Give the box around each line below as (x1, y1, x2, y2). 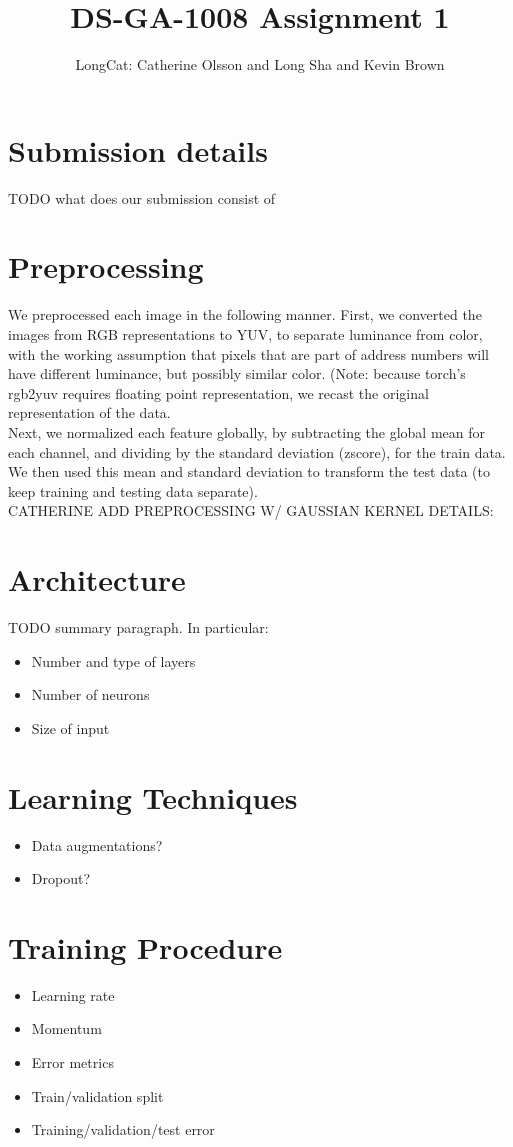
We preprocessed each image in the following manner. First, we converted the (8, 304, 482, 325)
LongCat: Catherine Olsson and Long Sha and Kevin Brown (75, 54, 445, 75)
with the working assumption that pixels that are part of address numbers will (8, 343, 489, 364)
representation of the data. (8, 402, 171, 423)
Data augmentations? (31, 834, 163, 855)
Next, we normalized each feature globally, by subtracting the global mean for (8, 421, 486, 442)
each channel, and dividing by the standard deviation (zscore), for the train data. (8, 441, 506, 462)
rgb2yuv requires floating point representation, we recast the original (8, 382, 429, 403)
